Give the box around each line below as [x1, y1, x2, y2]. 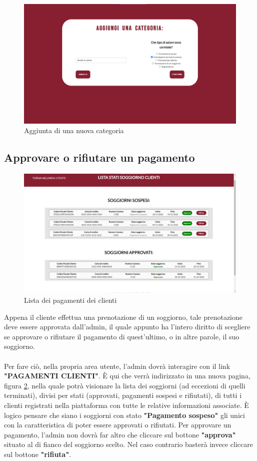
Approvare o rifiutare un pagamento [4, 150, 195, 165]
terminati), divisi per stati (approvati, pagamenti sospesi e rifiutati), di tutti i [4, 390, 242, 400]
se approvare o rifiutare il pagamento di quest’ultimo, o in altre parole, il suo [4, 331, 239, 341]
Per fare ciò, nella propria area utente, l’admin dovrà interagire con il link [4, 360, 230, 371]
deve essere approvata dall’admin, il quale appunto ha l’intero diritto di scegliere [4, 321, 250, 332]
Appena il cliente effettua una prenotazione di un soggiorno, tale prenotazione [4, 311, 242, 322]
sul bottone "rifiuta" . [4, 448, 71, 459]
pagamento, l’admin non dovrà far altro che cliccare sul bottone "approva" [4, 429, 236, 439]
